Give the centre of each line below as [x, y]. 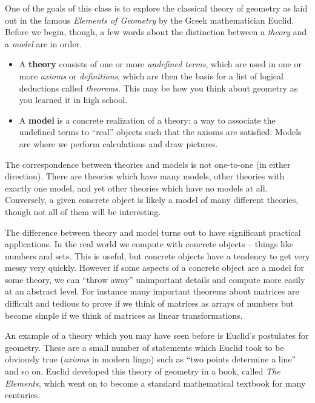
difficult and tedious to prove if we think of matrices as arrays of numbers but [149, 303]
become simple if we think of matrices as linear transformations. [124, 315]
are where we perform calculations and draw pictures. [118, 143]
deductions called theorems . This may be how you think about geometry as [158, 88]
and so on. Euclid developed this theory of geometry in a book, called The [143, 371]
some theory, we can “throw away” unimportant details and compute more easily [155, 279]
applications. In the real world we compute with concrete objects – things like [149, 244]
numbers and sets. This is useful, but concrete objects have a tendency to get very [157, 255]
